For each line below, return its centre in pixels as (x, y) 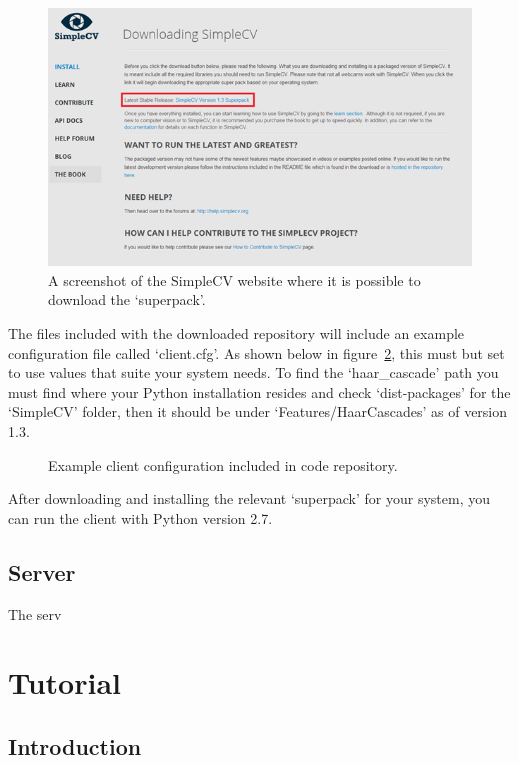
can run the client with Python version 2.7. (140, 517)
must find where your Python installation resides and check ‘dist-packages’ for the (259, 391)
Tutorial (65, 682)
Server (42, 571)
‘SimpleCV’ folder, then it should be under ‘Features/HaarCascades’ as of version (258, 411)
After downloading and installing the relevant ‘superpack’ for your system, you (249, 498)
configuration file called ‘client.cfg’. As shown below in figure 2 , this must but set (256, 352)
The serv (35, 613)
